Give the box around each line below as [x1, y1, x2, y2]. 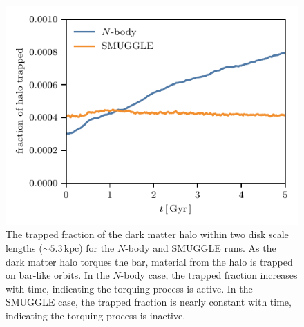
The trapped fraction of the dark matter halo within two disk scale [6, 227, 289, 241]
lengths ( [6, 240, 43, 255]
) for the [79, 240, 115, 255]
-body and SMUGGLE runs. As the [125, 240, 276, 255]
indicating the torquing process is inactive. [6, 308, 186, 322]
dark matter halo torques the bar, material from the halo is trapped [6, 254, 293, 268]
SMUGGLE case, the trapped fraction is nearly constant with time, [6, 295, 292, 309]
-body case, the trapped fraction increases [120, 268, 298, 282]
